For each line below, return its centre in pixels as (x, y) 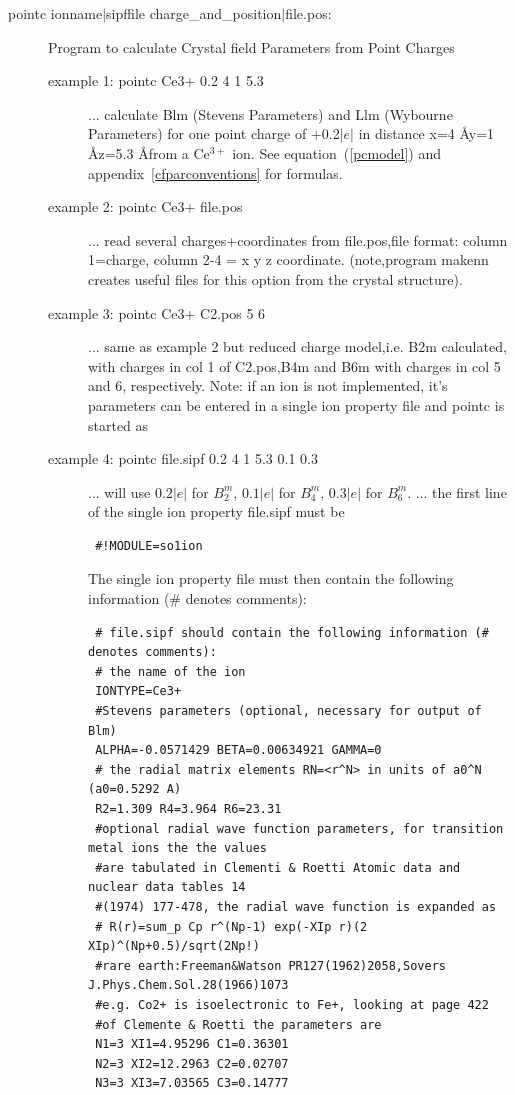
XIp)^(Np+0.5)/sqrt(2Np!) (174, 946)
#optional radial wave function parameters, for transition (299, 828)
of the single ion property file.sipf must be (216, 511)
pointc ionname (55, 13)
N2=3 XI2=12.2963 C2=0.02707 (192, 1063)
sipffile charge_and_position (194, 13)
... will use (119, 491)
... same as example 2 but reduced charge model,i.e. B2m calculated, (297, 346)
